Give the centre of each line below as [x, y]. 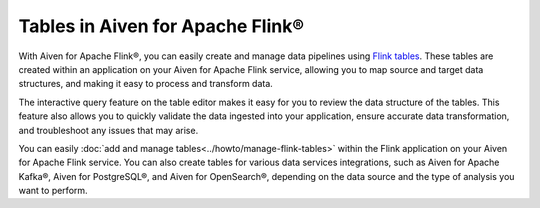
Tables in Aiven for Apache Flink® [161, 26]
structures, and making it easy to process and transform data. [146, 84]
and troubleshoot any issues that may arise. [108, 130]
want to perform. [53, 191]
